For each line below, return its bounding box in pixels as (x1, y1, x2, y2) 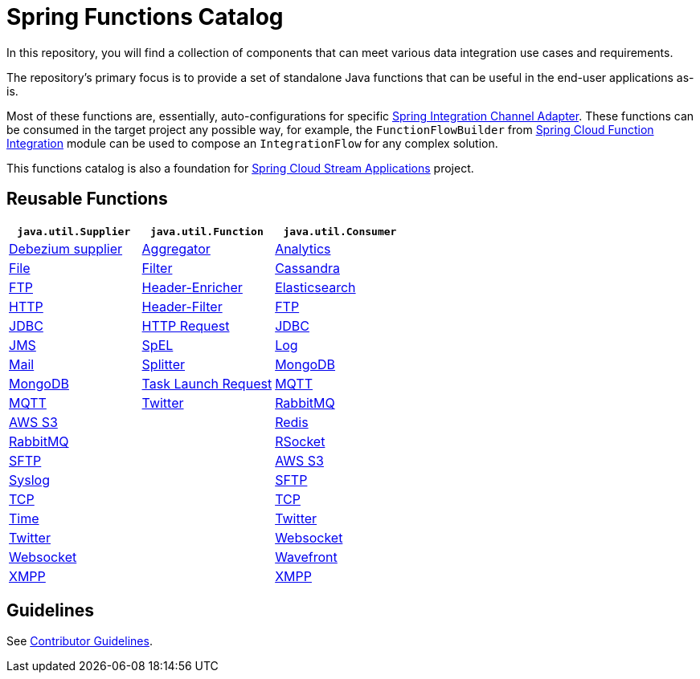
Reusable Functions (6, 189, 168, 209)
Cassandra (275, 259, 340, 276)
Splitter (141, 356, 186, 372)
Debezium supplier (9, 240, 123, 257)
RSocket (275, 433, 325, 449)
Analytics (275, 240, 331, 257)
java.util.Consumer (283, 225, 397, 238)
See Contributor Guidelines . (6, 634, 153, 649)
